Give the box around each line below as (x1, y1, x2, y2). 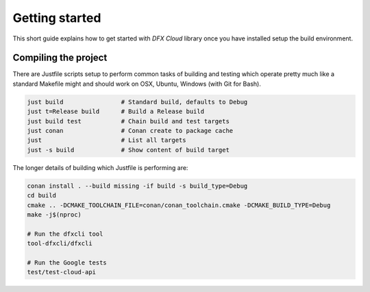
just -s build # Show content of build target (27, 146, 230, 154)
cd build (27, 192, 57, 199)
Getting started (12, 10, 101, 25)
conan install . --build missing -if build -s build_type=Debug (27, 182, 248, 190)
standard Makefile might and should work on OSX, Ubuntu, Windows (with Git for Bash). (12, 80, 262, 88)
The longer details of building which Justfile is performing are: (12, 163, 188, 171)
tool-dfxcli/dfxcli (27, 240, 92, 247)
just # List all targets (27, 136, 186, 144)
